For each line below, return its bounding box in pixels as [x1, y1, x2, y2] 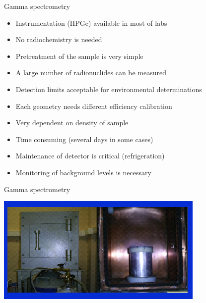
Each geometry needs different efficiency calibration [15, 101, 172, 111]
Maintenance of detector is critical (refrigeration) [15, 151, 165, 161]
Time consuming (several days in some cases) [15, 134, 153, 144]
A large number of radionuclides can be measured [15, 67, 167, 78]
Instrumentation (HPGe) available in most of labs [15, 17, 167, 28]
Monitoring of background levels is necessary [15, 167, 151, 177]
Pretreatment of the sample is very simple [15, 50, 143, 61]
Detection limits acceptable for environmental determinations [15, 84, 202, 94]
